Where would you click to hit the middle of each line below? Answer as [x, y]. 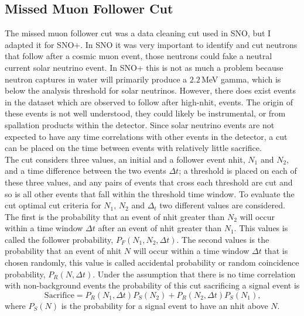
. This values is [261, 228]
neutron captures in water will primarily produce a [96, 79]
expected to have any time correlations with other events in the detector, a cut [146, 136]
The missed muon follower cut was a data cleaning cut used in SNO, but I [138, 33]
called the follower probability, [59, 239]
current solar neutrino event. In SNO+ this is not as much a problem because [144, 67]
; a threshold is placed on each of [238, 171]
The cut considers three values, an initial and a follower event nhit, [125, 159]
